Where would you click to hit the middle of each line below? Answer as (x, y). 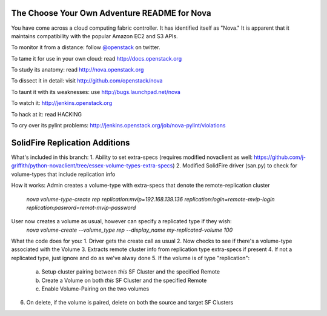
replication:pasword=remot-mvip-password (81, 207)
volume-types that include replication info (63, 174)
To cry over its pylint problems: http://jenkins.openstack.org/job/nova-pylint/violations (118, 126)
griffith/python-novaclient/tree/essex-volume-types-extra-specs (92, 166)
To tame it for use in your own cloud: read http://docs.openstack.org (96, 58)
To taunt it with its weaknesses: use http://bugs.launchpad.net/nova (96, 92)
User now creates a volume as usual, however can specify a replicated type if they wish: (121, 221)
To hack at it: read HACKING (47, 114)
